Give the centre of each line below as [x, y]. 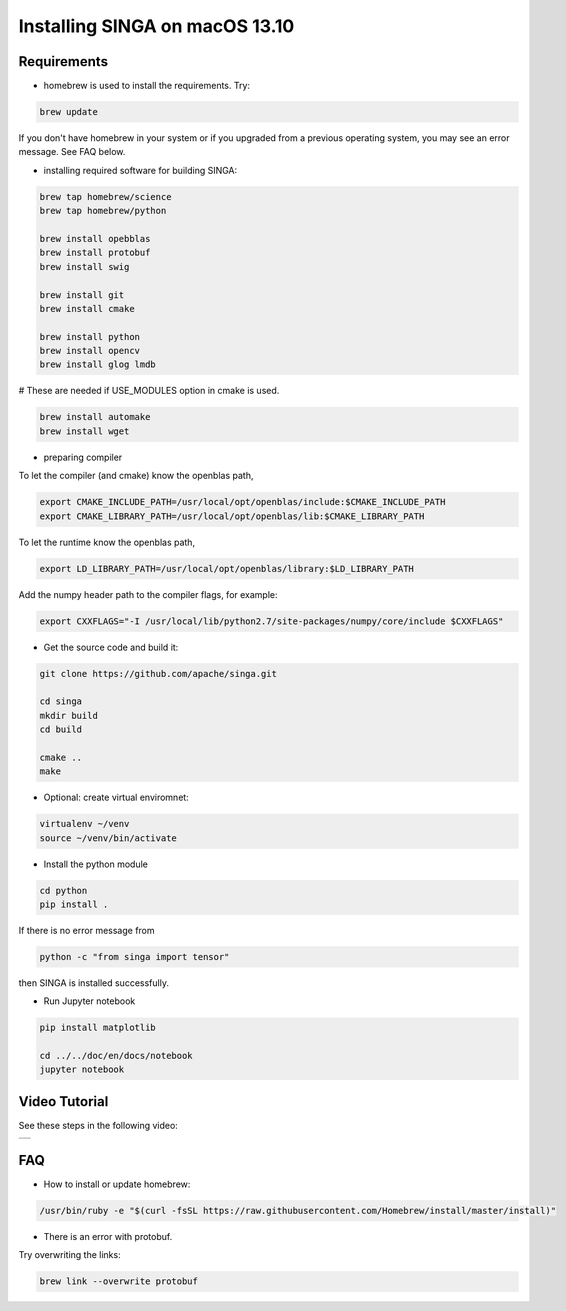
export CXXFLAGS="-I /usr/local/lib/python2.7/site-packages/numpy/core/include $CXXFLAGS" [271, 621]
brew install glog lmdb [98, 364]
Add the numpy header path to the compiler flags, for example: [148, 594]
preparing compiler [83, 457]
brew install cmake [87, 308]
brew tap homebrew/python [103, 211]
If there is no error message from [86, 930]
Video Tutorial [63, 1101]
